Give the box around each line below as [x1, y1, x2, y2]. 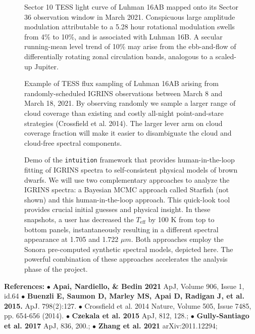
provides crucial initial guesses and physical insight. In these [24, 204, 211, 215]
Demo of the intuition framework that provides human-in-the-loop [24, 154, 235, 165]
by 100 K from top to [148, 214, 215, 224]
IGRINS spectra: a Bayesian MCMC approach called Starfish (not [24, 184, 229, 195]
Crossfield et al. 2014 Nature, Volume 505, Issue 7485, [84, 300, 251, 311]
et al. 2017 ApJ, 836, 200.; [4, 320, 90, 330]
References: [4, 280, 45, 291]
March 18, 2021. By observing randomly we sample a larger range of [24, 98, 236, 108]
